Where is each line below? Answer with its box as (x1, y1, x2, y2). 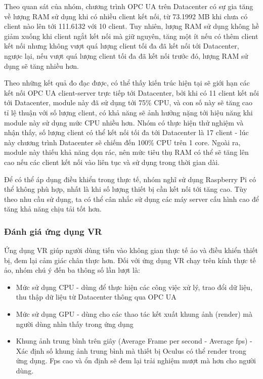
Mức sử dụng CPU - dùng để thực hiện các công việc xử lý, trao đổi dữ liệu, (16, 281, 252, 292)
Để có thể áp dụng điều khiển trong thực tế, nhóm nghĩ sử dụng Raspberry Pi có (4, 174, 256, 184)
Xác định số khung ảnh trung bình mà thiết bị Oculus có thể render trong (16, 345, 246, 356)
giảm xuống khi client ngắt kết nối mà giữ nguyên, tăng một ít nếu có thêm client (4, 30, 258, 41)
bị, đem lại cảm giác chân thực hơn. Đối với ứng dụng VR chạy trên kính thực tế (4, 255, 256, 265)
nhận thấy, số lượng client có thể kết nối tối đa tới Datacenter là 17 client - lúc (4, 127, 249, 138)
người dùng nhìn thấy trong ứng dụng (16, 318, 134, 329)
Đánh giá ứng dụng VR (4, 225, 102, 237)
